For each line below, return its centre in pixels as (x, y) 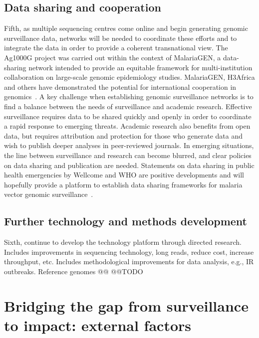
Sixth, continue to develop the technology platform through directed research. (123, 242)
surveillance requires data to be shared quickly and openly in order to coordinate (128, 116)
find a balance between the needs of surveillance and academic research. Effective (128, 106)
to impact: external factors (98, 325)
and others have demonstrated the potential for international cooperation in (120, 86)
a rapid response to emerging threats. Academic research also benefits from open (127, 126)
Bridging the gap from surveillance (126, 305)
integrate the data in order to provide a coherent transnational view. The (116, 48)
